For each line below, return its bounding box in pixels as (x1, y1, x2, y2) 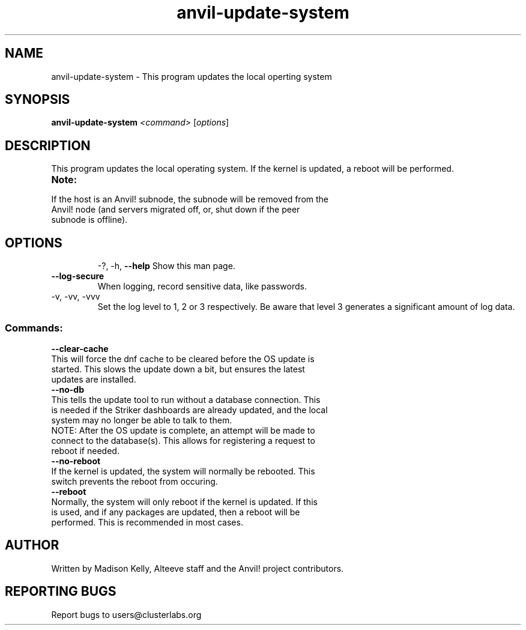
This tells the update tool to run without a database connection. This (51, 394, 321, 405)
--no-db (51, 384, 84, 395)
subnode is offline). (51, 214, 128, 225)
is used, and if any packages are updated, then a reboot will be (51, 506, 300, 517)
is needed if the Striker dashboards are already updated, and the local (51, 404, 328, 415)
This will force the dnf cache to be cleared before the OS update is (51, 353, 315, 364)
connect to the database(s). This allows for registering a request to (51, 435, 315, 446)
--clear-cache (51, 343, 109, 354)
